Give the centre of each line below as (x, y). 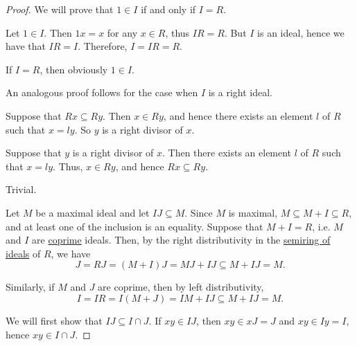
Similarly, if (30, 287)
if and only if (168, 9)
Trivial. (21, 189)
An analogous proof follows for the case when (102, 92)
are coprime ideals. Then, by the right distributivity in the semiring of (181, 240)
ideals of (23, 253)
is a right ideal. (240, 92)
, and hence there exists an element (238, 115)
